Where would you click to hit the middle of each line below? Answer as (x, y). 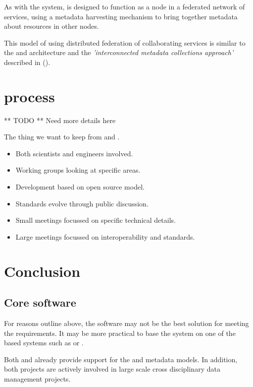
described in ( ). (27, 62)
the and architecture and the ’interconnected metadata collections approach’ (119, 52)
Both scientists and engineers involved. (74, 153)
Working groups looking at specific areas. (78, 170)
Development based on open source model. (80, 187)
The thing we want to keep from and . (62, 137)
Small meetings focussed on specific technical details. (96, 220)
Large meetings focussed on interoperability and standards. (105, 236)
